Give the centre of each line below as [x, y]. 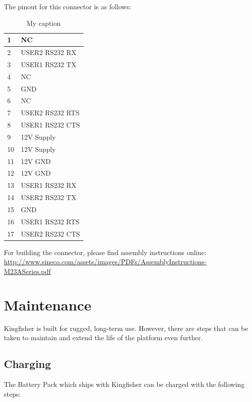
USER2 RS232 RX [49, 52]
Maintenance [48, 304]
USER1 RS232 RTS [50, 221]
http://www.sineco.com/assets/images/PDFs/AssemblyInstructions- [105, 262]
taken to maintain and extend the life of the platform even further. [103, 338]
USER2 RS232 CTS [50, 233]
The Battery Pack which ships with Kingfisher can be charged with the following [124, 384]
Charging [27, 364]
